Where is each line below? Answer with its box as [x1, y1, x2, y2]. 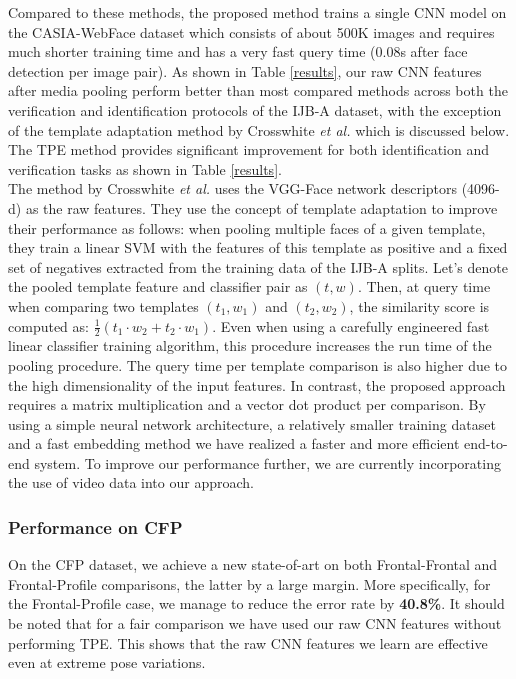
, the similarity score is [349, 295, 490, 316]
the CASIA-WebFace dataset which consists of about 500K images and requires [8, 21, 495, 42]
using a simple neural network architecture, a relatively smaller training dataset [8, 413, 496, 434]
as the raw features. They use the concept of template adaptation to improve [25, 197, 498, 218]
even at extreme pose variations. [8, 652, 206, 673]
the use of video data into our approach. [8, 472, 254, 493]
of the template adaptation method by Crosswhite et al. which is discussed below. [8, 119, 510, 140]
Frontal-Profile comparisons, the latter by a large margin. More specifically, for [8, 573, 491, 594]
